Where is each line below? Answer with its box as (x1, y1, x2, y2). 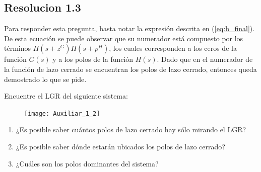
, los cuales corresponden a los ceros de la (109, 43, 237, 53)
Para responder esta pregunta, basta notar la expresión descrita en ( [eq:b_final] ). (4, 23, 255, 34)
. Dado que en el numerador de (157, 54, 253, 64)
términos (4, 43, 31, 53)
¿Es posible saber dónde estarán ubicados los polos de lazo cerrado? (16, 141, 225, 152)
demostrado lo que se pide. (4, 73, 87, 84)
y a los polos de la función (52, 54, 134, 64)
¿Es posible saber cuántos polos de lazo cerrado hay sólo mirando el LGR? (16, 124, 246, 135)
